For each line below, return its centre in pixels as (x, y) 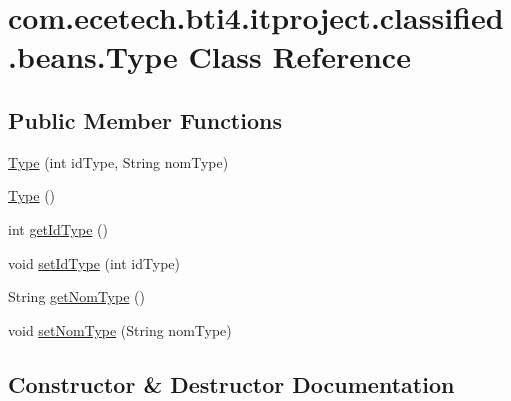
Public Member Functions (145, 119)
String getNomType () (76, 296)
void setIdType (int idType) (94, 262)
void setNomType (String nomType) (120, 329)
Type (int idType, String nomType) (118, 161)
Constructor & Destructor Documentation (231, 383)
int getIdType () (58, 228)
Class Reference (299, 56)
